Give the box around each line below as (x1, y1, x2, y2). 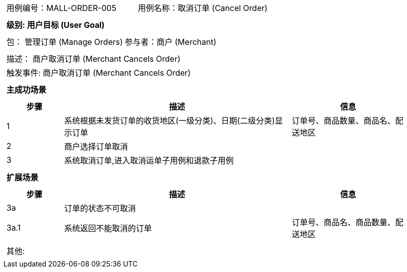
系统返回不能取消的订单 (64, 223, 152, 233)
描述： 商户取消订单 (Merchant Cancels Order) (6, 54, 181, 64)
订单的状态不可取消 (64, 203, 136, 213)
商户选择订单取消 (64, 141, 128, 151)
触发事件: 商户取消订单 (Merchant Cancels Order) (6, 68, 191, 78)
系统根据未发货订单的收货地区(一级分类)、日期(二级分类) (64, 116, 275, 126)
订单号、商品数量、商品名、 (292, 116, 396, 126)
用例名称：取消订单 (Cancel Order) (138, 3, 268, 13)
